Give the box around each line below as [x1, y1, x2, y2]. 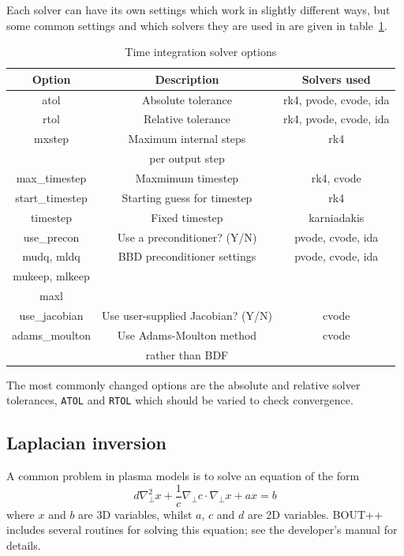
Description [155, 70, 219, 87]
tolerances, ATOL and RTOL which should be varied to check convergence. [6, 392, 353, 408]
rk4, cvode [311, 170, 361, 186]
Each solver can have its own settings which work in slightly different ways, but [6, 2, 391, 17]
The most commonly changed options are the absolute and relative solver [6, 376, 361, 393]
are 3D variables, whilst [78, 505, 193, 522]
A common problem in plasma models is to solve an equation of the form [6, 468, 360, 484]
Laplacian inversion [6, 430, 167, 455]
